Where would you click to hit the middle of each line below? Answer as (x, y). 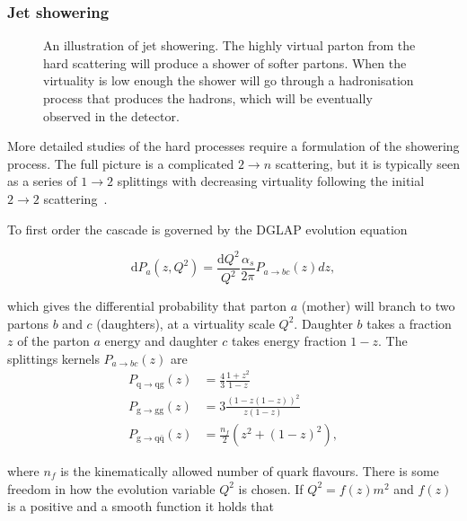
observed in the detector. (111, 115)
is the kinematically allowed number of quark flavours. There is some (250, 471)
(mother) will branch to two (378, 306)
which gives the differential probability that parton (147, 306)
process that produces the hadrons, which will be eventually (208, 98)
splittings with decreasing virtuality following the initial (271, 181)
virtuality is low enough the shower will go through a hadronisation (229, 80)
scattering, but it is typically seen (367, 163)
